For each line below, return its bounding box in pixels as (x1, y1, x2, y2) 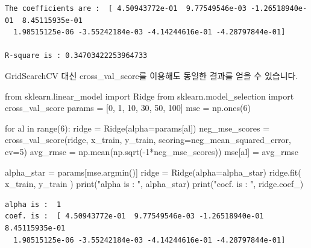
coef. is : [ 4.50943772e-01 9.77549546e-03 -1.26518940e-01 (5, 212, 264, 221)
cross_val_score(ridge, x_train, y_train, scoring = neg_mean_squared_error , (5, 133, 291, 146)
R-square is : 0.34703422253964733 (5, 51, 148, 60)
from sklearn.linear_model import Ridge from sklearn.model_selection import (5, 89, 294, 102)
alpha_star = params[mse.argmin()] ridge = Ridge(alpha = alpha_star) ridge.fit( (5, 165, 301, 178)
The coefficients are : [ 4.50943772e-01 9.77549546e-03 (5, 4, 247, 13)
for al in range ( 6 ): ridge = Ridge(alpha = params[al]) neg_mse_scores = (5, 121, 270, 134)
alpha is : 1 (5, 200, 61, 209)
